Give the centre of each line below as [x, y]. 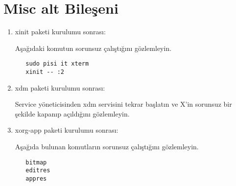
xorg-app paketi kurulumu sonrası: [67, 130]
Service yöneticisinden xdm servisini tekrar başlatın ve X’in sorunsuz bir [123, 104]
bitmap [36, 162]
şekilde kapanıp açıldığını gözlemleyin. [72, 113]
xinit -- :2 [45, 72]
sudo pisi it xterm [57, 64]
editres [38, 171]
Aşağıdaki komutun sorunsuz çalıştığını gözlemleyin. [93, 48]
